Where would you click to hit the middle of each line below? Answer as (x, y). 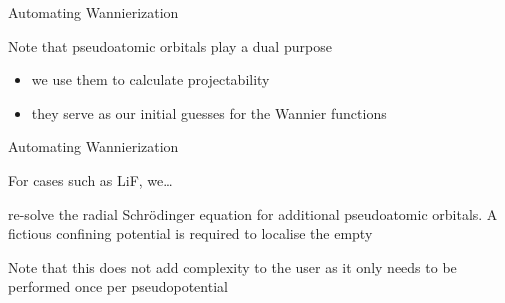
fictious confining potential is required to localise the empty (190, 233)
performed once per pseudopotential (118, 286)
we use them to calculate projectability (150, 79)
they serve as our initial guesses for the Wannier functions (209, 112)
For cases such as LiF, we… (90, 179)
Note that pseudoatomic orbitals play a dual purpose (170, 45)
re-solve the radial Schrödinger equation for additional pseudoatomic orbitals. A (253, 213)
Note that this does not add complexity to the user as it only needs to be (232, 266)
